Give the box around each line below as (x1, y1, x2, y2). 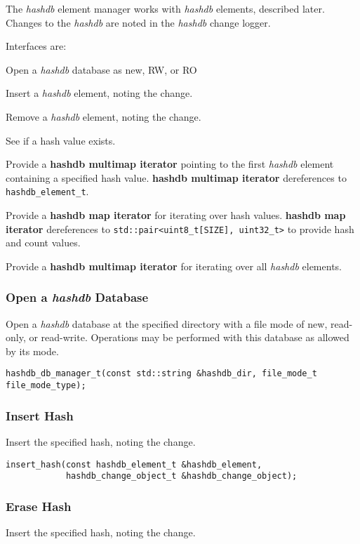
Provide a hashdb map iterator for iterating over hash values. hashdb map (6, 208, 346, 222)
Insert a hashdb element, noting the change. (6, 86, 193, 100)
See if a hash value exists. (6, 133, 116, 147)
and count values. (6, 235, 81, 250)
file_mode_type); (6, 380, 86, 391)
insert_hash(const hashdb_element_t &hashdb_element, (6, 459, 262, 470)
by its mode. (6, 343, 59, 358)
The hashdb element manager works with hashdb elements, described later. (6, 1, 325, 15)
